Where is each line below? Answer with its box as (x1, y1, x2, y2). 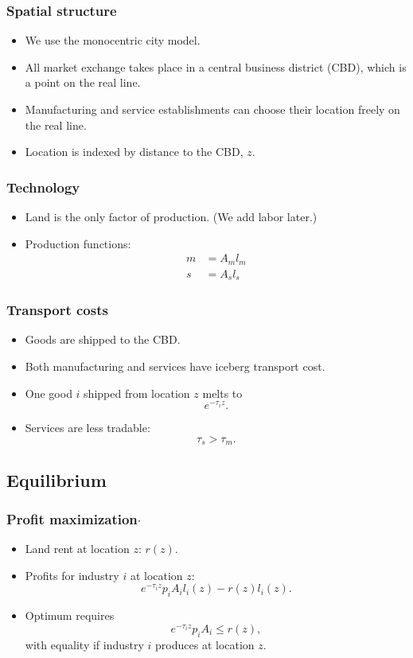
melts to (202, 384, 243, 401)
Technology (6, 177, 80, 197)
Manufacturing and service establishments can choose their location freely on (25, 101, 400, 117)
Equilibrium (6, 467, 107, 492)
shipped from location (84, 384, 190, 401)
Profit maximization (6, 508, 138, 528)
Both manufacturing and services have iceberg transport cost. (25, 357, 325, 374)
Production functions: (25, 235, 131, 251)
